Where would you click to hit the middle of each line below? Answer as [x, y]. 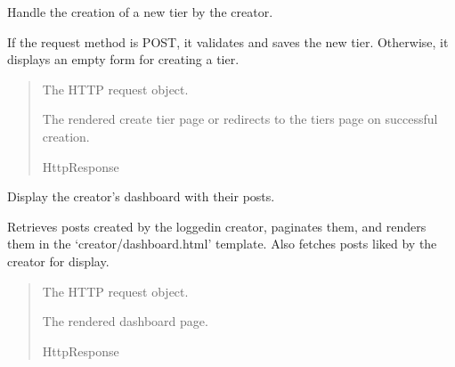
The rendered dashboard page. [125, 321]
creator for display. [58, 261]
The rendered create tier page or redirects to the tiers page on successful [240, 119]
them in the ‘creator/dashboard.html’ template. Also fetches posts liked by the [222, 244]
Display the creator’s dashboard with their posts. [141, 196]
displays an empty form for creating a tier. [123, 59]
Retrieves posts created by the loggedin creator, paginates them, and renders [217, 226]
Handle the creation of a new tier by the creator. [140, 12]
